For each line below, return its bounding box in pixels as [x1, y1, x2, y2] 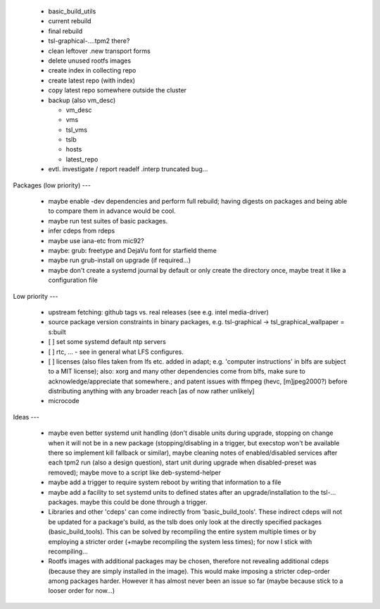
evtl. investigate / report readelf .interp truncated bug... [48, 165, 208, 173]
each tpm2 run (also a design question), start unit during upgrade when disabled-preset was [48, 458, 317, 467]
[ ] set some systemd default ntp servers [48, 338, 167, 346]
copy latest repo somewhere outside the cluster [48, 86, 186, 94]
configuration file [48, 276, 98, 285]
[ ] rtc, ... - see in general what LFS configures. [48, 347, 184, 356]
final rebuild [48, 27, 83, 35]
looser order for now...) [48, 586, 115, 595]
